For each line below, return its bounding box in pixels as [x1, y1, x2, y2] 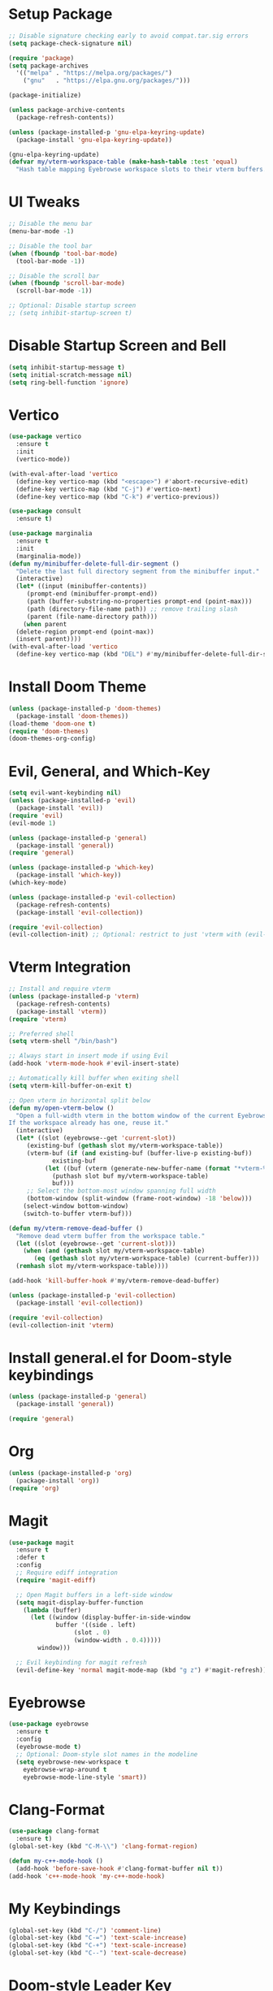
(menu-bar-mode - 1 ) [8, 227, 75, 236]
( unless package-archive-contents [8, 106, 126, 115]
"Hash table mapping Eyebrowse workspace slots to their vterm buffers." [15, 166, 271, 174]
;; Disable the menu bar [8, 220, 93, 228]
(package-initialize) [8, 91, 82, 100]
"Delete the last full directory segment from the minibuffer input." [15, 567, 260, 575]
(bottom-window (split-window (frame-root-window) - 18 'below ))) [26, 1195, 253, 1203]
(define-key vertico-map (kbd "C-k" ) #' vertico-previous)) [15, 492, 220, 500]
